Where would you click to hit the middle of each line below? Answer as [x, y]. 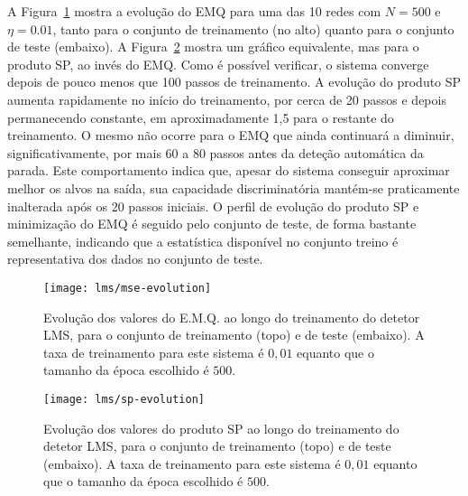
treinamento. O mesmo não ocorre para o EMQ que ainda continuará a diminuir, [231, 135]
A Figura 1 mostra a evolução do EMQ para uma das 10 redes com [194, 11]
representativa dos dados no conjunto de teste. [135, 259]
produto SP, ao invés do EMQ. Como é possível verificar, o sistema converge [218, 64]
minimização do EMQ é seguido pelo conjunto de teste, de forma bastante [212, 224]
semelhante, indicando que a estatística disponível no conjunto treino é [203, 241]
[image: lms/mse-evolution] [128, 288]
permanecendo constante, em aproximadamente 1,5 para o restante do [201, 117]
